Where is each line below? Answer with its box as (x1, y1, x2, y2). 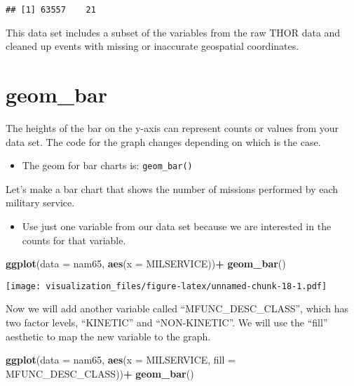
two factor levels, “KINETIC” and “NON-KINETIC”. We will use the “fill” (6, 315, 328, 330)
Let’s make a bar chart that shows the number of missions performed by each (6, 181, 339, 196)
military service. (6, 195, 75, 210)
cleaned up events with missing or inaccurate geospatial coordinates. (6, 39, 299, 53)
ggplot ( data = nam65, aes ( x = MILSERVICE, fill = (6, 352, 236, 367)
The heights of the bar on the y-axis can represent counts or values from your (6, 120, 339, 135)
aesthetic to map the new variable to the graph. (6, 328, 211, 343)
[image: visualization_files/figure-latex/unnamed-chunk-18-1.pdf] (6, 281, 327, 291)
